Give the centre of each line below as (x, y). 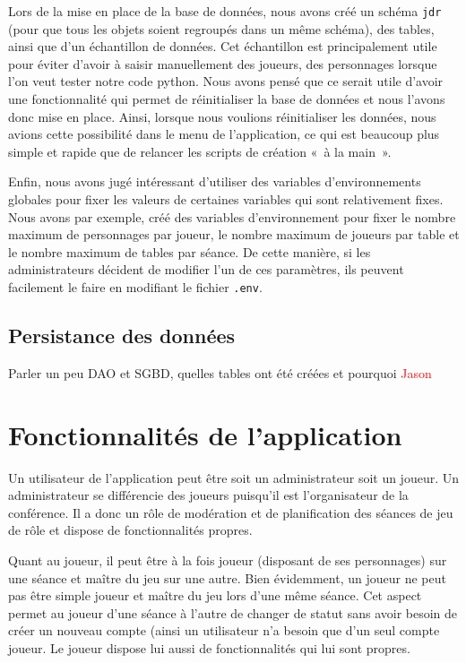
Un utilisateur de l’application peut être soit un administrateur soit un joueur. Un (234, 477)
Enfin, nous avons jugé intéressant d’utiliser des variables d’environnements (215, 181)
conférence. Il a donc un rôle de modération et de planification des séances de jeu (231, 512)
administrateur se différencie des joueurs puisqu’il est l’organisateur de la (208, 495)
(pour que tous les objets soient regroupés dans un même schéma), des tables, (221, 28)
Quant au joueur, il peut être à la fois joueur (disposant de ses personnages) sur (228, 560)
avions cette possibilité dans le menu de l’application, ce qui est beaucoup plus (224, 134)
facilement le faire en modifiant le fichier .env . (135, 286)
